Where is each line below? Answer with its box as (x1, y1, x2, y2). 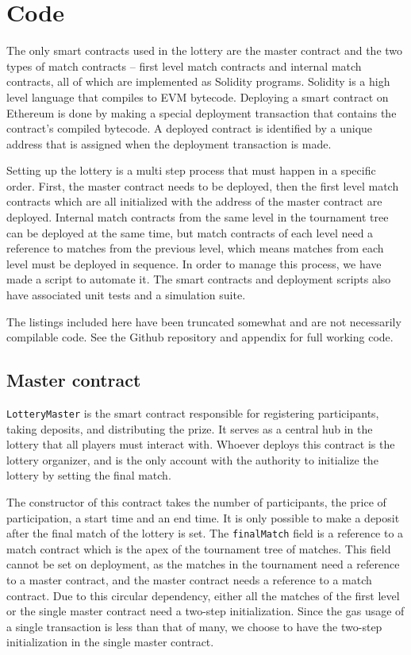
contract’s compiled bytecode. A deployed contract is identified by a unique (6, 120, 373, 137)
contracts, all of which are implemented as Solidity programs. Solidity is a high (6, 73, 390, 90)
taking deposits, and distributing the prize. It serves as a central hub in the (6, 420, 373, 437)
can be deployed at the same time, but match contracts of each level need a (6, 224, 374, 241)
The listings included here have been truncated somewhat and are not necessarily (6, 313, 401, 329)
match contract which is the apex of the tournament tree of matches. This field (6, 540, 391, 557)
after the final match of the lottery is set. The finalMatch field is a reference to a (6, 525, 404, 541)
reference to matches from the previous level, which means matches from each (6, 240, 384, 256)
